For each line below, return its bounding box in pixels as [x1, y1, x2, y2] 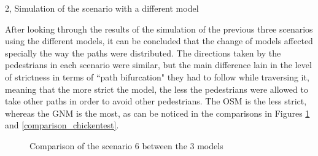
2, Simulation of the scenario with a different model [5, 2, 199, 14]
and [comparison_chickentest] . [5, 119, 119, 131]
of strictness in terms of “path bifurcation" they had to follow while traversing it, [5, 70, 309, 83]
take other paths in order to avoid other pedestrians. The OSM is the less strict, [5, 95, 307, 107]
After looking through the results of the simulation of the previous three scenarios [5, 22, 313, 35]
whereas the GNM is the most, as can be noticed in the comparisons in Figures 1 [5, 106, 310, 119]
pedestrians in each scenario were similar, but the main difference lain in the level [5, 58, 312, 71]
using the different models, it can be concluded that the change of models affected [5, 34, 313, 47]
